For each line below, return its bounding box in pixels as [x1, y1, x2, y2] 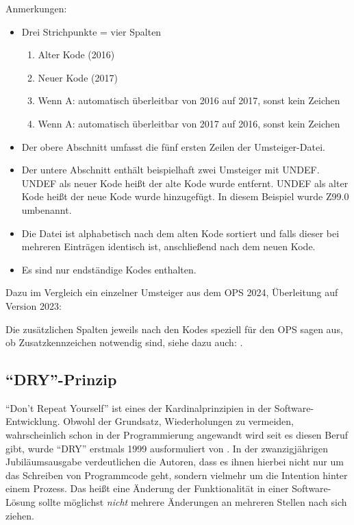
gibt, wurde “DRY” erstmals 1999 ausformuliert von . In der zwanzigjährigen [5, 441, 329, 455]
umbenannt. [21, 202, 72, 217]
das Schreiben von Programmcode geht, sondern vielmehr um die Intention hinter [5, 467, 348, 482]
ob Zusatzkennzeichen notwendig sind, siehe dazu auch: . [5, 335, 243, 350]
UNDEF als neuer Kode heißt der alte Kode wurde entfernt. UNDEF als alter [21, 175, 349, 190]
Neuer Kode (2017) [38, 70, 118, 84]
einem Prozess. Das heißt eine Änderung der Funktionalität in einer [5, 481, 289, 496]
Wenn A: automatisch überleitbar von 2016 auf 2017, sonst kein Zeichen [38, 93, 340, 108]
